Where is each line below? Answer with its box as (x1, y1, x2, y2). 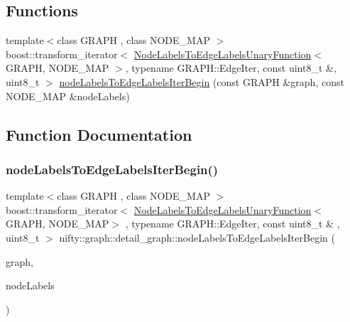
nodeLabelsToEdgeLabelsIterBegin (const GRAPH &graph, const (59, 74, 344, 89)
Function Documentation (6, 123, 192, 145)
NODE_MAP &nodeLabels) (6, 88, 130, 103)
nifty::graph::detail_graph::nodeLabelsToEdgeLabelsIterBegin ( (59, 230, 335, 245)
